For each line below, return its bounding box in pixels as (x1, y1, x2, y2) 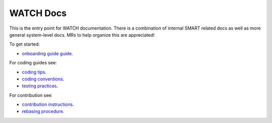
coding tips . (22, 69, 47, 75)
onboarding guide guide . (22, 50, 73, 56)
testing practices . (22, 83, 58, 89)
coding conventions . (22, 76, 64, 82)
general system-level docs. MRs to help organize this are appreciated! (9, 32, 155, 38)
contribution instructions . (22, 101, 74, 107)
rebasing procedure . (22, 108, 64, 114)
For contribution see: (9, 92, 53, 98)
